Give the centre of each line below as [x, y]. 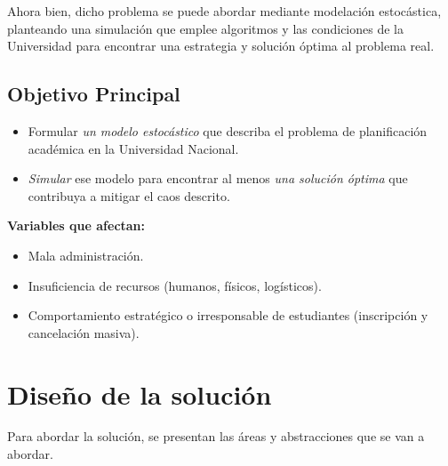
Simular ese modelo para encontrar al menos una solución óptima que [218, 178]
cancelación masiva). [84, 332]
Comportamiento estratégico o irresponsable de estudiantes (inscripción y [228, 315]
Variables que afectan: [76, 225]
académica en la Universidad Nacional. [133, 148]
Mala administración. [86, 255]
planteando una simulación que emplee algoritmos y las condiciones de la [205, 28]
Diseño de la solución [140, 394]
